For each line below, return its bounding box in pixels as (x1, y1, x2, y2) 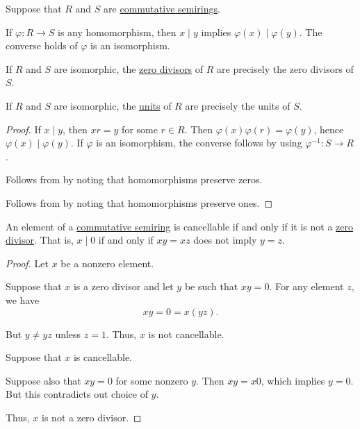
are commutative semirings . (104, 1, 220, 15)
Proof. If (6, 121, 41, 136)
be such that (184, 279, 238, 294)
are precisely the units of (185, 98, 291, 112)
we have (6, 292, 40, 307)
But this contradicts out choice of (6, 387, 148, 401)
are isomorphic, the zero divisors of (54, 61, 204, 76)
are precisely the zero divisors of (217, 61, 354, 76)
